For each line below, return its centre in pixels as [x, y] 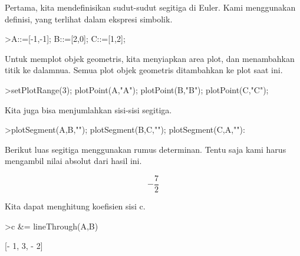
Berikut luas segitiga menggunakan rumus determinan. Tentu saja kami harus [146, 149]
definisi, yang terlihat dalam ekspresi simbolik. [89, 19]
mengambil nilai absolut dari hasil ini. [73, 161]
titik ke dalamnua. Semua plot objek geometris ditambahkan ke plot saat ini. [144, 70]
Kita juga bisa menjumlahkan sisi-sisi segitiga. [88, 109]
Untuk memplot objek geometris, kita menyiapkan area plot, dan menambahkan [150, 58]
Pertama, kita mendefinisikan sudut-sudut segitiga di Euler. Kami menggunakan [150, 7]
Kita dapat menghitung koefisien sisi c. [75, 206]
